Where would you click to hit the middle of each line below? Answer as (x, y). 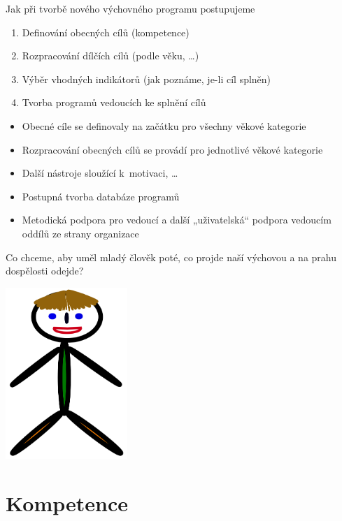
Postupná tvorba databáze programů (101, 196)
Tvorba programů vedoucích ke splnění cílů (114, 102)
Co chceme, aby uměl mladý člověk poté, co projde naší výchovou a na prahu (171, 257)
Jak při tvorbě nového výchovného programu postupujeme (130, 8)
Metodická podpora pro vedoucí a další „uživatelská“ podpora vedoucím (177, 220)
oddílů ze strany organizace (80, 233)
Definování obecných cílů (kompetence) (106, 32)
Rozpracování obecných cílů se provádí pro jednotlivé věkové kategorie (172, 149)
